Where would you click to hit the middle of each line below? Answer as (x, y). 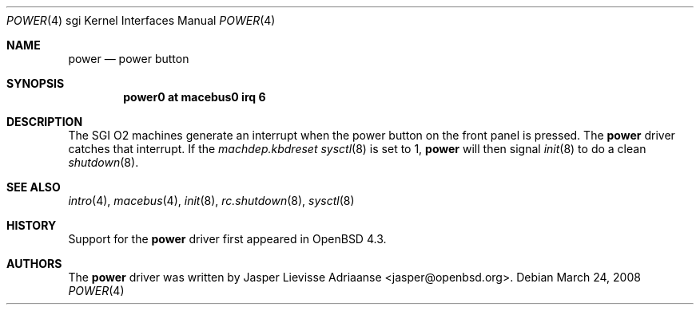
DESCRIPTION (45, 122)
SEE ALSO (34, 187)
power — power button (129, 59)
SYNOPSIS (36, 83)
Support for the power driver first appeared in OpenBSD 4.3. (227, 239)
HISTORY (32, 225)
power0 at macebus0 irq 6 (195, 97)
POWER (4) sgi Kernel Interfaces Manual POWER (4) (141, 20)
